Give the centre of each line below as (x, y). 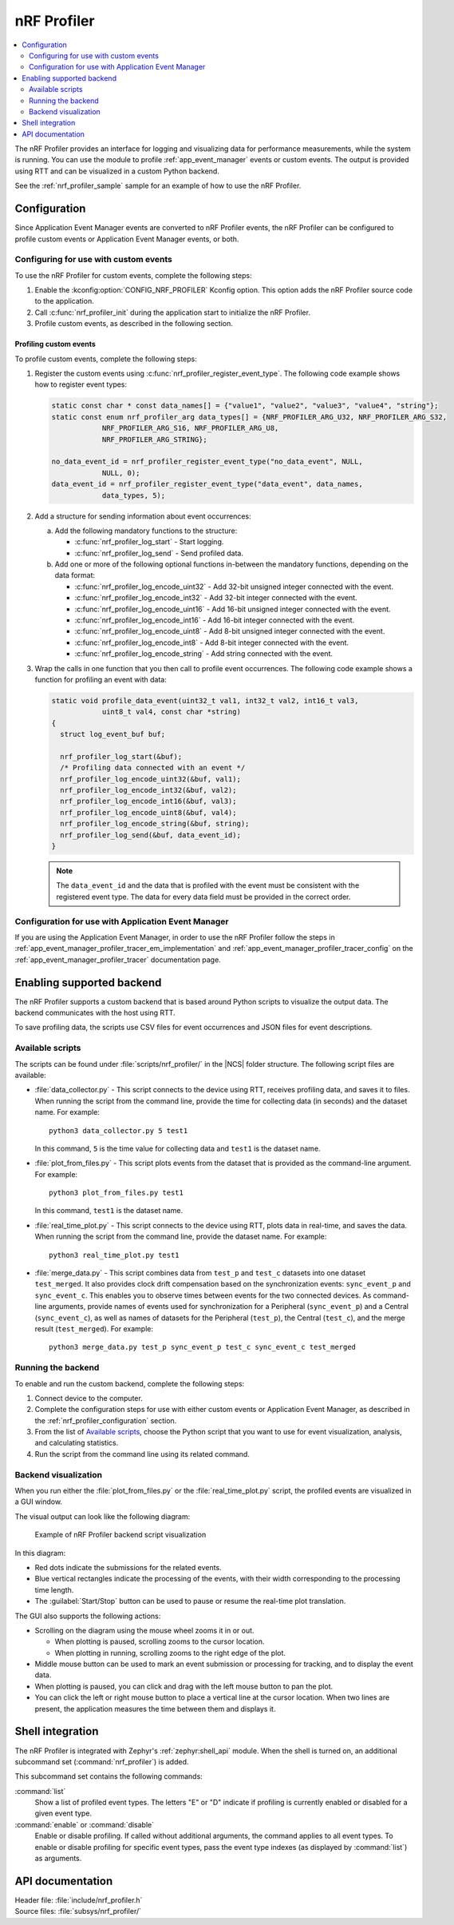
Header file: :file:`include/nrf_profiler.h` (79, 1900)
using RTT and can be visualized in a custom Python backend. (117, 171)
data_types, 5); (134, 495)
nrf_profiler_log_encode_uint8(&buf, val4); (148, 812)
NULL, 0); (121, 473)
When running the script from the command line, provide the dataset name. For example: (181, 1237)
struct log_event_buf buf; (113, 734)
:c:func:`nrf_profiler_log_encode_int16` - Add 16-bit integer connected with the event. (215, 620)
